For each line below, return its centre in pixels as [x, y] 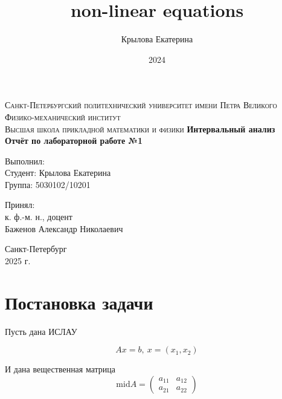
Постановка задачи [79, 302]
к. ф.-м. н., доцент [39, 217]
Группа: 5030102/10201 [48, 184]
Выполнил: [25, 161]
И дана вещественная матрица [60, 369]
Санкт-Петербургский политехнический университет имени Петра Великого [141, 105]
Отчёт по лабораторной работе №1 [74, 141]
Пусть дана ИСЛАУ [41, 331]
